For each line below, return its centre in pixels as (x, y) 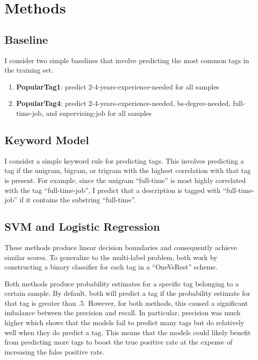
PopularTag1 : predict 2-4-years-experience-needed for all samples (118, 86)
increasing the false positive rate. (54, 351)
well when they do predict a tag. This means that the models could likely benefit (128, 332)
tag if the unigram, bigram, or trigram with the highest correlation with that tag (128, 170)
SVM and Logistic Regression (82, 226)
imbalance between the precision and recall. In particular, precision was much (123, 313)
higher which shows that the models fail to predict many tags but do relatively (125, 322)
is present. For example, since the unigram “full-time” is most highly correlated (125, 180)
